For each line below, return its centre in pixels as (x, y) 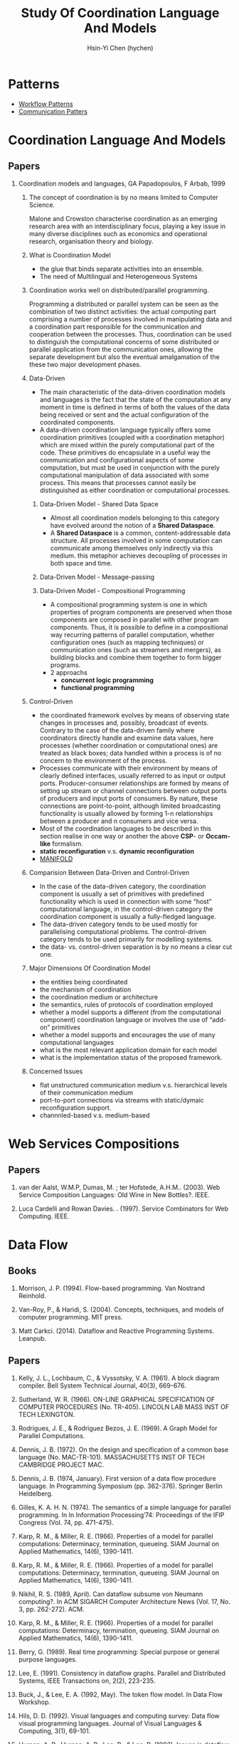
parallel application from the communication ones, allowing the (121, 349)
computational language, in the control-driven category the (126, 909)
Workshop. (34, 1702)
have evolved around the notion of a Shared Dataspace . (133, 525)
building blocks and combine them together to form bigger (136, 657)
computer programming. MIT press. (70, 1317)
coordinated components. (78, 422)
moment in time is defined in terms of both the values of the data (134, 407)
